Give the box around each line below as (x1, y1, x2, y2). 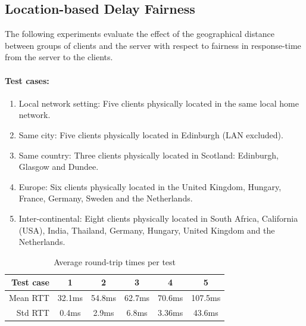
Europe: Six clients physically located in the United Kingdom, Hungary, (18, 180, 282, 193)
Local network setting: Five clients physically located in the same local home (18, 97, 299, 109)
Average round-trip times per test (54, 255, 176, 268)
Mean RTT (9, 291, 49, 304)
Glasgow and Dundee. (18, 160, 99, 173)
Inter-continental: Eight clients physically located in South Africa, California (18, 212, 298, 224)
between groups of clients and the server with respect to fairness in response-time (5, 39, 301, 51)
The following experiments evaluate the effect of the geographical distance (5, 27, 274, 40)
